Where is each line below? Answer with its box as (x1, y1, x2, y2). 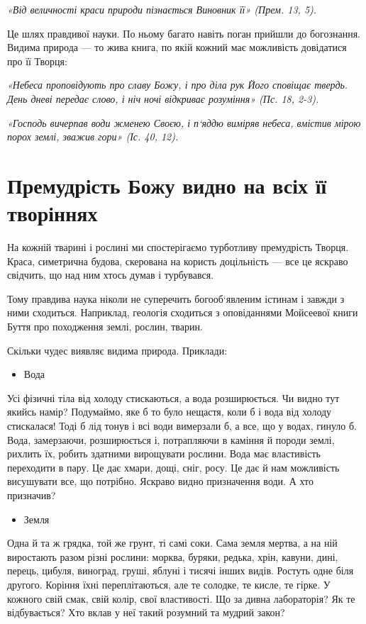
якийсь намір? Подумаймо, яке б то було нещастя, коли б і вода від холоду (7, 404, 332, 419)
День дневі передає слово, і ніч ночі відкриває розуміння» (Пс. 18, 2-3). (7, 91, 319, 106)
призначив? (7, 487, 56, 502)
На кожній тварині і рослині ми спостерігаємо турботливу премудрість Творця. (7, 240, 349, 255)
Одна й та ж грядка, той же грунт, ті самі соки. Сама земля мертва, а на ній (7, 535, 338, 550)
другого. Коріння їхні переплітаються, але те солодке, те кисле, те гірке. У (7, 576, 331, 591)
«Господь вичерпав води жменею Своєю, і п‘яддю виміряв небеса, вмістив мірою (7, 115, 361, 130)
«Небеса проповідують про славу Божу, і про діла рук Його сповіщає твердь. (7, 77, 348, 92)
